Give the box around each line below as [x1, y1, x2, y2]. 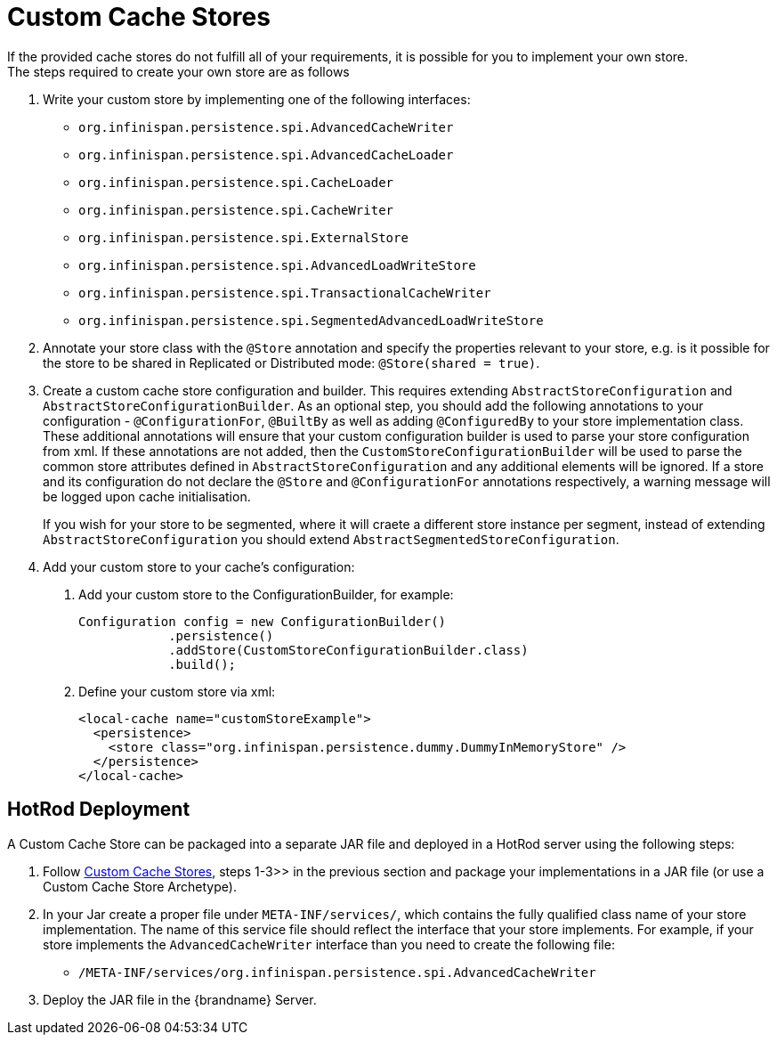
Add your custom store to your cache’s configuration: [43, 558, 355, 574]
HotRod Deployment [7, 798, 190, 821]
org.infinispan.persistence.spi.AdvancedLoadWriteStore [78, 257, 476, 273]
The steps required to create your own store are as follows [7, 63, 350, 79]
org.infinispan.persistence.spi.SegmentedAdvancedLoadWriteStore [78, 313, 544, 328]
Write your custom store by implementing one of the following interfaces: [43, 91, 471, 107]
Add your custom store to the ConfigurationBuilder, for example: [78, 586, 454, 602]
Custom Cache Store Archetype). [43, 878, 237, 894]
